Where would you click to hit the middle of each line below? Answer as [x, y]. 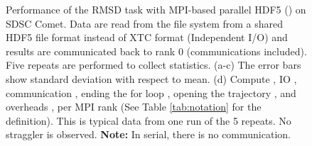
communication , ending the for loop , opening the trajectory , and [151, 92]
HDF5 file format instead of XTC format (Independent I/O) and [147, 37]
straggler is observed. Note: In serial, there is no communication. [148, 134]
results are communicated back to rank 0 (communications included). [156, 51]
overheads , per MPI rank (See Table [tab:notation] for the [134, 107]
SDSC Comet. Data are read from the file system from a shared [145, 23]
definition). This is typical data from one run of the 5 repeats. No [149, 120]
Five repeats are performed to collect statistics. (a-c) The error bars [154, 65]
